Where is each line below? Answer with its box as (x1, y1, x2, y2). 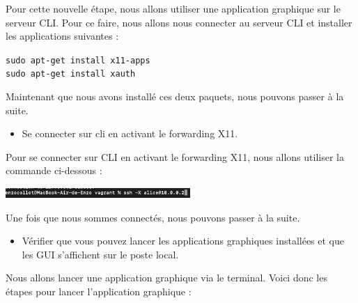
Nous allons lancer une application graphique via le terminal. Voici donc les (6, 270, 327, 285)
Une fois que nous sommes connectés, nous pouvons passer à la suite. (6, 210, 300, 224)
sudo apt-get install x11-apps (6, 55, 150, 65)
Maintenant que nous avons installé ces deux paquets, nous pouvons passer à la (6, 89, 344, 104)
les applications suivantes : (6, 29, 119, 43)
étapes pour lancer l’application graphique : (6, 284, 192, 299)
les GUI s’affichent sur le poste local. (22, 247, 179, 261)
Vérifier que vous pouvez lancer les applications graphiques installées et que (22, 233, 345, 248)
